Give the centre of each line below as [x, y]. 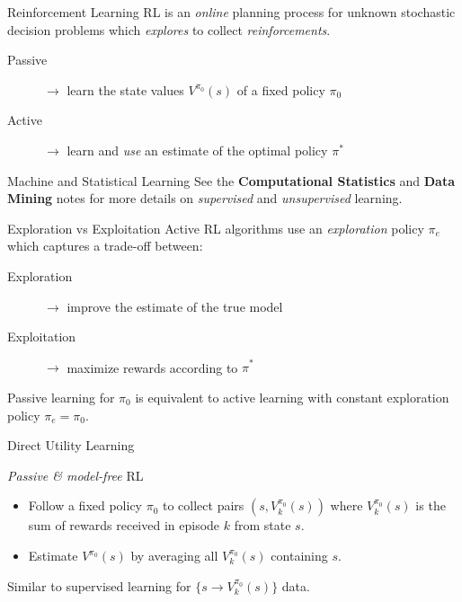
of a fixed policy [281, 89]
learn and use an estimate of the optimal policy [197, 150]
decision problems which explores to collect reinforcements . [169, 29]
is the [431, 505]
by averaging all [174, 555]
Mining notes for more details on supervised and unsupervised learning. [205, 198]
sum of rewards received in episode [124, 525]
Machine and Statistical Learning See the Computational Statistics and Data [231, 180]
